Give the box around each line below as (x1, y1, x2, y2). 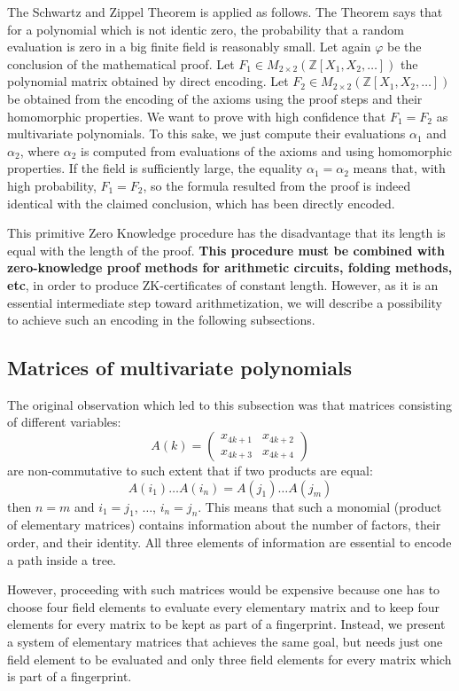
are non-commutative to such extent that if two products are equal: (7, 461, 373, 480)
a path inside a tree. (7, 550, 117, 569)
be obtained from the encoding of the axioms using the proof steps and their (7, 89, 423, 107)
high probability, (7, 176, 97, 194)
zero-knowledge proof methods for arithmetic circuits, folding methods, (7, 258, 453, 277)
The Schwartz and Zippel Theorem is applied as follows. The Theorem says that (7, 3, 443, 20)
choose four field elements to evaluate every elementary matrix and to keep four (7, 597, 440, 616)
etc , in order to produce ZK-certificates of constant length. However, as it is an (7, 275, 439, 294)
